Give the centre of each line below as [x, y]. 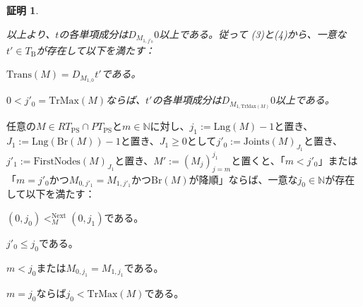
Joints [256, 142]
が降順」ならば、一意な [243, 179]
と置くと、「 [258, 160]
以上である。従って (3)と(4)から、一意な [253, 34]
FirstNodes [57, 161]
